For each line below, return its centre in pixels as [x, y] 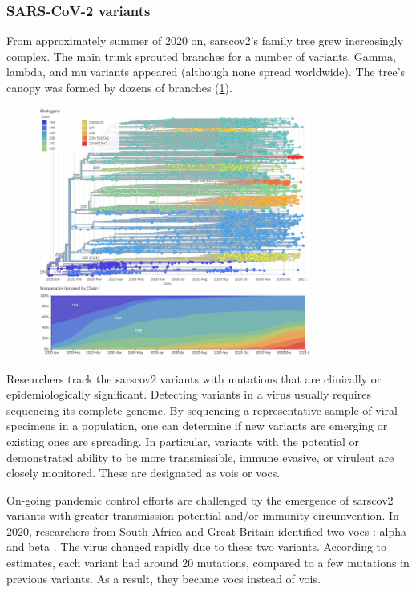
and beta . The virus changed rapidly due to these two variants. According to [197, 547]
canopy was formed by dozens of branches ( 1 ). [119, 87]
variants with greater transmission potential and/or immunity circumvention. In [203, 515]
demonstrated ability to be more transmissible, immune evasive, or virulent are [200, 457]
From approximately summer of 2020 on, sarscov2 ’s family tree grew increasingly [205, 41]
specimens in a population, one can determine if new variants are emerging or [197, 426]
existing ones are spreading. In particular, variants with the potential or [183, 441]
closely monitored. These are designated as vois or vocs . [143, 473]
